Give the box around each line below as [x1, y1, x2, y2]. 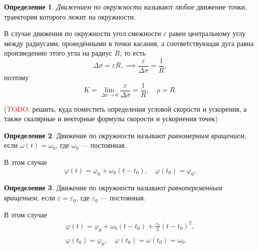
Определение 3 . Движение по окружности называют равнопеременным [4, 182, 222, 193]
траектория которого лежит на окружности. [4, 11, 136, 22]
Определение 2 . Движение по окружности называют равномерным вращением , [4, 130, 246, 140]
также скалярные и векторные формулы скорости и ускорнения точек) [4, 113, 218, 124]
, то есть [120, 48, 146, 58]
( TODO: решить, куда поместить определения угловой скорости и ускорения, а [4, 103, 247, 114]
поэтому [4, 72, 29, 83]
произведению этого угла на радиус [4, 48, 112, 58]
